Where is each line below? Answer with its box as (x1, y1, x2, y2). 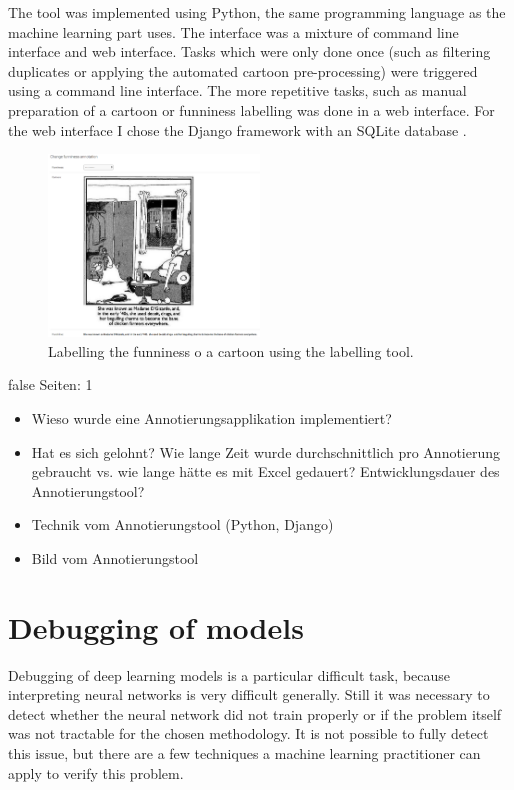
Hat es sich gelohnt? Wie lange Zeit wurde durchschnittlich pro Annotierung (31, 441, 501, 462)
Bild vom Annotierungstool (31, 547, 199, 568)
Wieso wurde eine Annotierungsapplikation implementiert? (31, 407, 392, 428)
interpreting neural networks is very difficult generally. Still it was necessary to (8, 684, 490, 705)
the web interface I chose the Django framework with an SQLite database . (8, 119, 467, 140)
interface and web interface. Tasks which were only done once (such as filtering (8, 41, 491, 62)
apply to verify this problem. (8, 762, 184, 783)
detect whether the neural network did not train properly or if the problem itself (8, 703, 502, 724)
